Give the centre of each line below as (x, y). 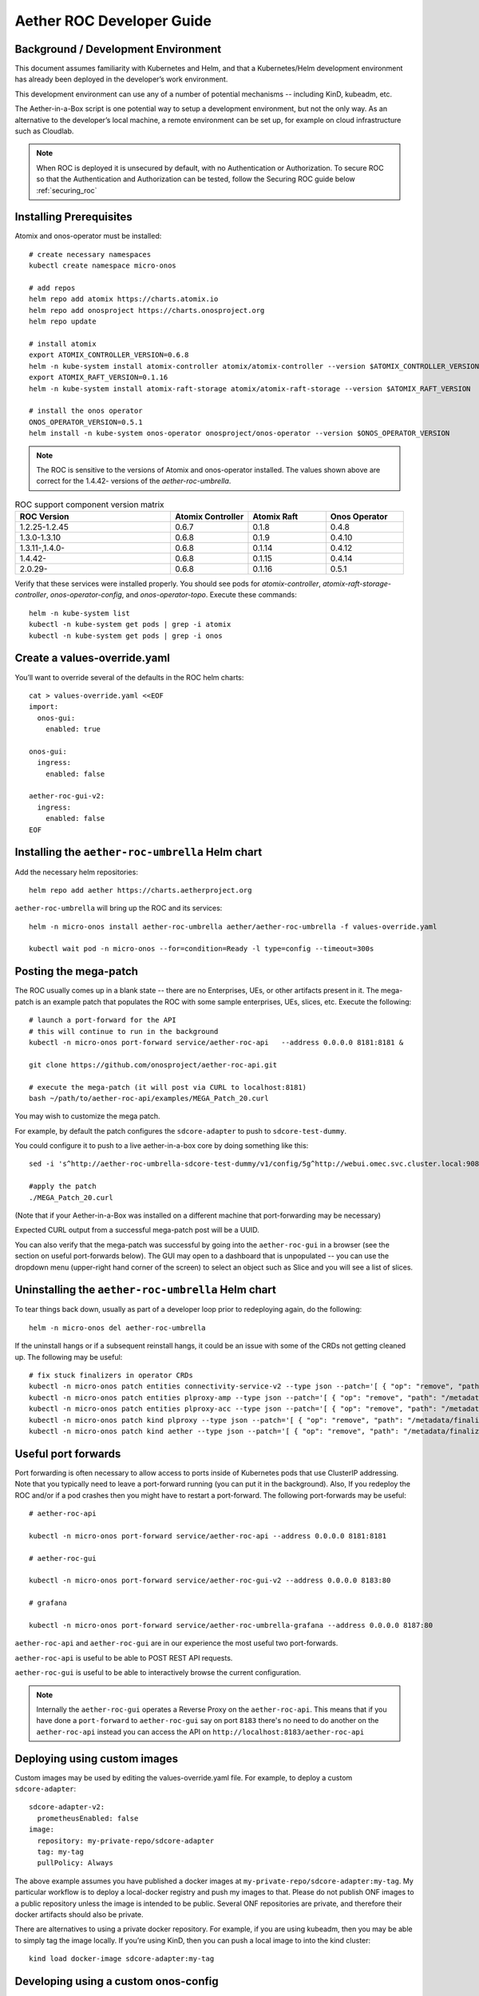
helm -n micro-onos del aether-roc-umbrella (118, 1328)
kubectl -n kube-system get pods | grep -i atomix (130, 624)
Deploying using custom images (97, 1758)
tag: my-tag (60, 1851)
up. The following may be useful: (69, 1356)
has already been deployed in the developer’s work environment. (121, 79)
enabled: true (73, 729)
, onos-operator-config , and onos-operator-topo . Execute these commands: (171, 595)
